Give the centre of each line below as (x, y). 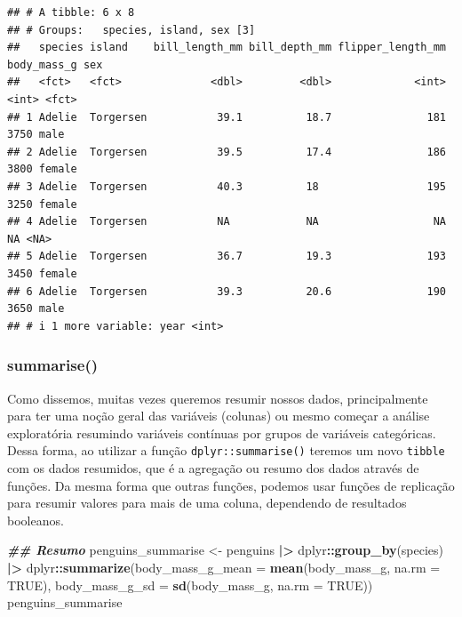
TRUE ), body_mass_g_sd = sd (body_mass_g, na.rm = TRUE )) (190, 585)
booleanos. (36, 520)
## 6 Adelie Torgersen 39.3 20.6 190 (227, 291)
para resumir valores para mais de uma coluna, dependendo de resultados (207, 503)
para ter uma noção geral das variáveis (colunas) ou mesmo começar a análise (219, 416)
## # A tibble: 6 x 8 (71, 12)
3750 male (36, 135)
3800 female (42, 169)
